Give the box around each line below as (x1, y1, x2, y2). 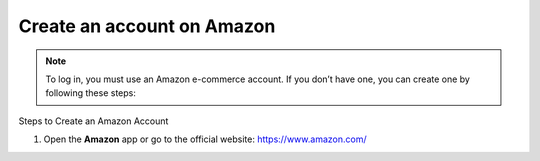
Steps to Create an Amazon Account (18, 115, 169, 127)
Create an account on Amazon (18, 15, 276, 37)
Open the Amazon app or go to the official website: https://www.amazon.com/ (43, 133, 367, 145)
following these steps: (45, 87, 137, 99)
